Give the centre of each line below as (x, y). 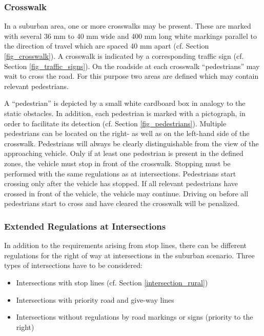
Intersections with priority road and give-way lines (95, 299)
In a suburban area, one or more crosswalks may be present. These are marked (128, 26)
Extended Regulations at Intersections (85, 226)
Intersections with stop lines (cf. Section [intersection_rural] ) (112, 282)
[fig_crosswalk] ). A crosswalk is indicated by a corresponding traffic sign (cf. (124, 56)
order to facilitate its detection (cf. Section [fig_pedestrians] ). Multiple (115, 123)
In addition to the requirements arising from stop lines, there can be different (126, 245)
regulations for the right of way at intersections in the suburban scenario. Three (129, 255)
